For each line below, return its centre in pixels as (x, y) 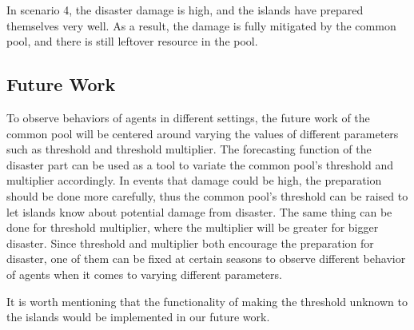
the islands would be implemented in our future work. (138, 317)
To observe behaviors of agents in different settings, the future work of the (188, 117)
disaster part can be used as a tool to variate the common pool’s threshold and (200, 164)
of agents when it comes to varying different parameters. (144, 274)
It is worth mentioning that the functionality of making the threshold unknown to (207, 301)
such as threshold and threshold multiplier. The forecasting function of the (189, 149)
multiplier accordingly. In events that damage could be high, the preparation (194, 180)
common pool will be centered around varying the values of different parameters (203, 133)
